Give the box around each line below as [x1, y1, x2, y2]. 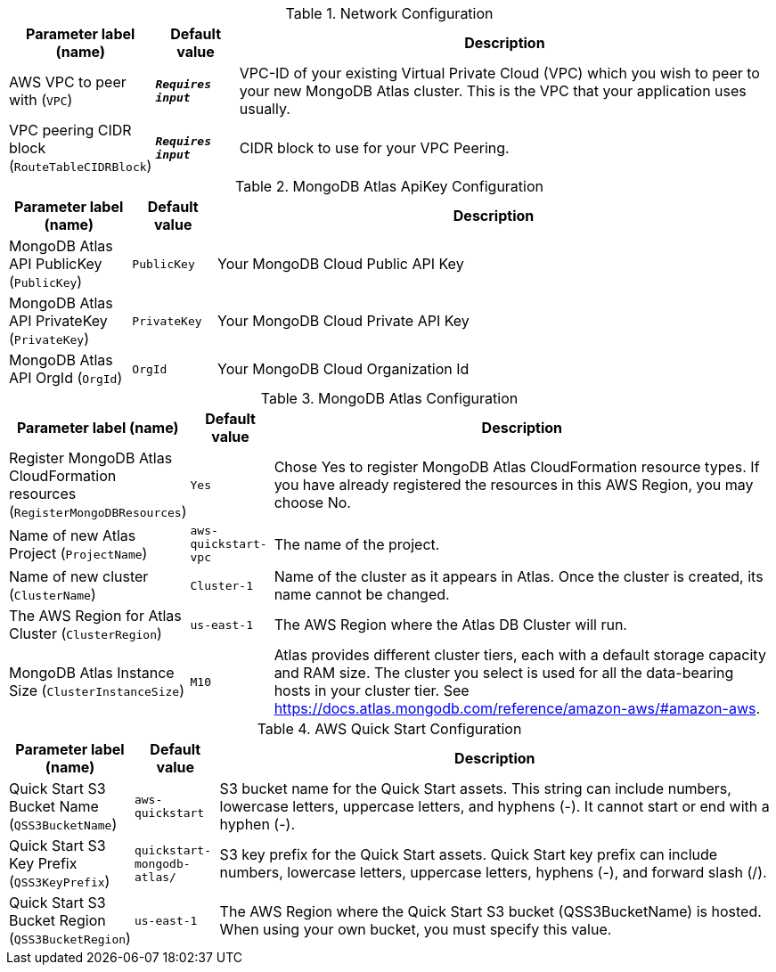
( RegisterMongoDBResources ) [9, 502, 187, 520]
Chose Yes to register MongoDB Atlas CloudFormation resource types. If [274, 458, 760, 476]
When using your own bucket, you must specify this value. [219, 920, 612, 938]
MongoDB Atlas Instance [9, 664, 175, 682]
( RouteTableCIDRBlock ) [9, 157, 152, 175]
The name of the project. [274, 535, 440, 553]
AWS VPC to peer [9, 73, 127, 91]
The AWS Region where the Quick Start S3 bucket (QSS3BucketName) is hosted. [219, 903, 762, 920]
